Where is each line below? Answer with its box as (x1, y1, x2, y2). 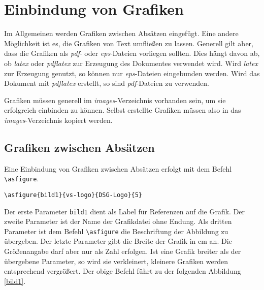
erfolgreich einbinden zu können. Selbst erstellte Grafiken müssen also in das (4, 105, 241, 115)
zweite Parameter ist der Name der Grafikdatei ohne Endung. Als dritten (4, 216, 232, 227)
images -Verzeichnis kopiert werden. (4, 114, 113, 125)
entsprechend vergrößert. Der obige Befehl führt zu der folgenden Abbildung (4, 266, 241, 276)
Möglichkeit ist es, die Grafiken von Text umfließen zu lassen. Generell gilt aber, (4, 38, 253, 48)
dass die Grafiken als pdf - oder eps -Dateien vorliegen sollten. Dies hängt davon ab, (4, 48, 260, 58)
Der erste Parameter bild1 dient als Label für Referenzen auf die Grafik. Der (4, 206, 245, 216)
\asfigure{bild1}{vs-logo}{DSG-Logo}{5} (4, 191, 143, 199)
